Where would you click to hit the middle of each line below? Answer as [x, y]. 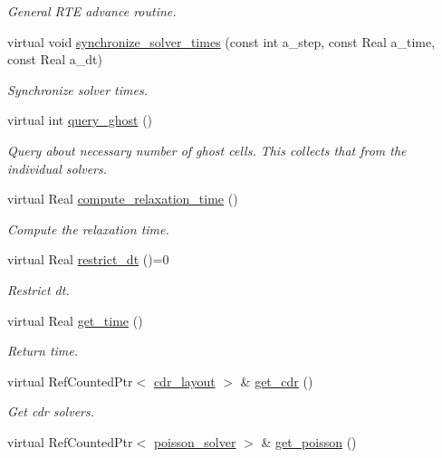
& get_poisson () [309, 441]
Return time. [43, 351]
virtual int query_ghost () [80, 120]
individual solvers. [58, 168]
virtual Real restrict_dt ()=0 [88, 259]
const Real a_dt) [55, 59]
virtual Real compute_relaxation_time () [123, 199]
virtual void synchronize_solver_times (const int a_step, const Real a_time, [221, 41]
